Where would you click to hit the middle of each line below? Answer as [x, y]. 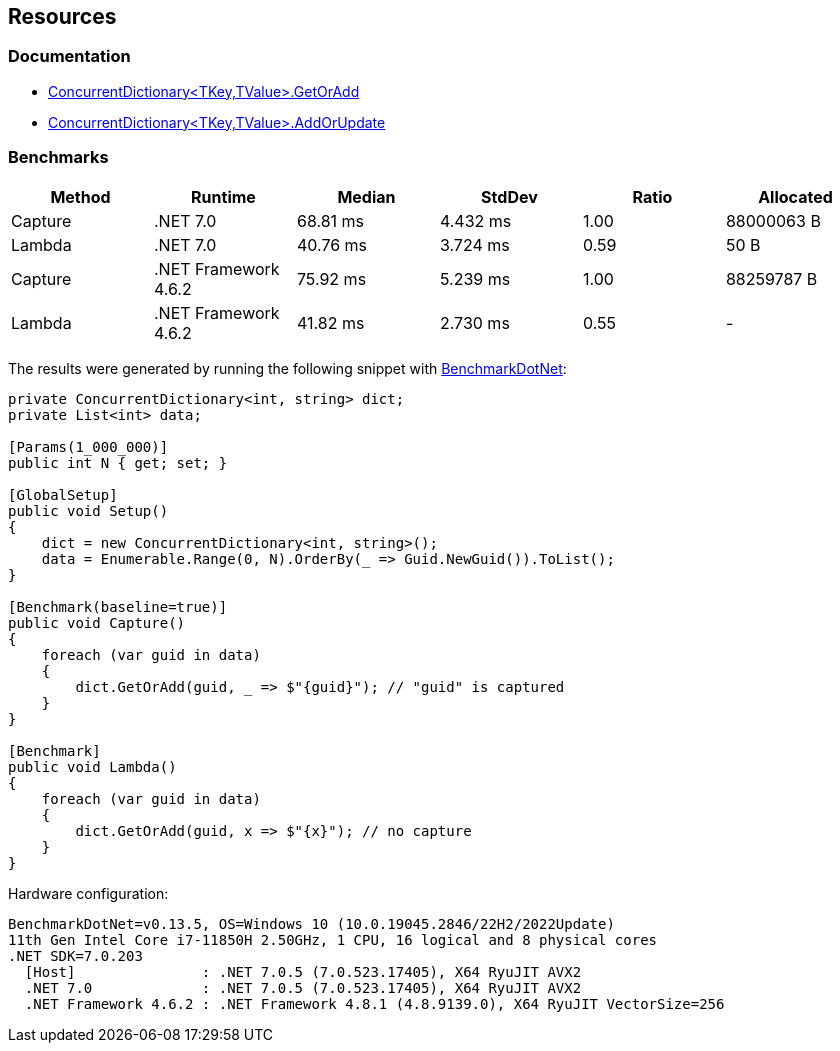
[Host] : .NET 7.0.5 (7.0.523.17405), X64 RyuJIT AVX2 [303, 971]
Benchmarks [58, 157]
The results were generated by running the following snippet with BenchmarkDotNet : [287, 368]
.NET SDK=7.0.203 [75, 955]
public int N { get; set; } [118, 462]
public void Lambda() [92, 766]
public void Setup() [88, 510]
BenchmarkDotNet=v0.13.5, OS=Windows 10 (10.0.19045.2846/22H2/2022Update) [311, 923]
